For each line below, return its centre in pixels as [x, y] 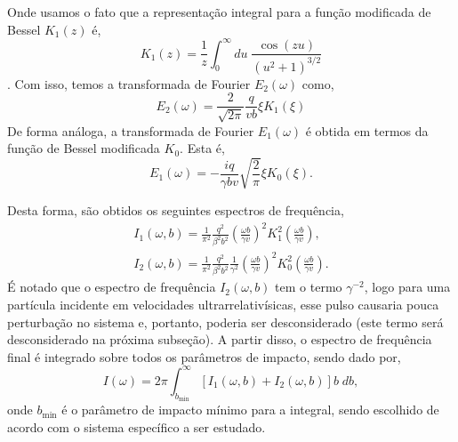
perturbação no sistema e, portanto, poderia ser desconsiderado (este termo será [225, 321]
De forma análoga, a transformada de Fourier [131, 130]
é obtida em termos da [367, 130]
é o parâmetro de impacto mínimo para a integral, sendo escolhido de [250, 410]
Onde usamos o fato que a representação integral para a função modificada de [219, 12]
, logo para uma [407, 287]
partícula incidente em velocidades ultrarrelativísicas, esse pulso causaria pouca [223, 305]
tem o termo [309, 287]
